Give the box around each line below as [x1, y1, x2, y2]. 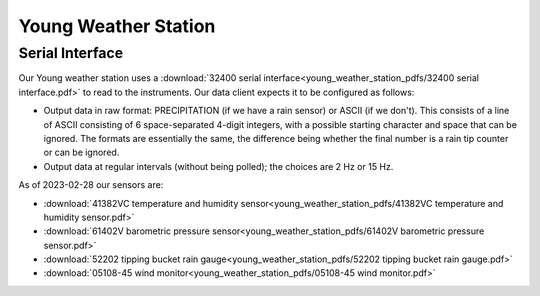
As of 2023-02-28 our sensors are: [18, 179, 164, 191]
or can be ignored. [43, 146, 120, 159]
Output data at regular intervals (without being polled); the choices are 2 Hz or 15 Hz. [43, 160, 394, 172]
